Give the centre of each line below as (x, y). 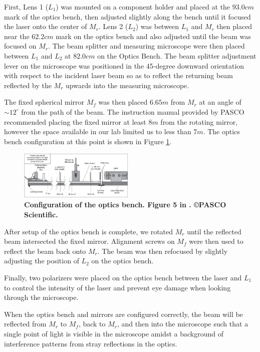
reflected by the (28, 85)
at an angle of (220, 102)
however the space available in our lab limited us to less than (98, 131)
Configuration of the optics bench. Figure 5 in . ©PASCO (125, 205)
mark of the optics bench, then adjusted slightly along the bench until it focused (127, 16)
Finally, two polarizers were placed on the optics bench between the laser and (123, 278)
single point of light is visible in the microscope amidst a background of (114, 333)
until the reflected (214, 231)
